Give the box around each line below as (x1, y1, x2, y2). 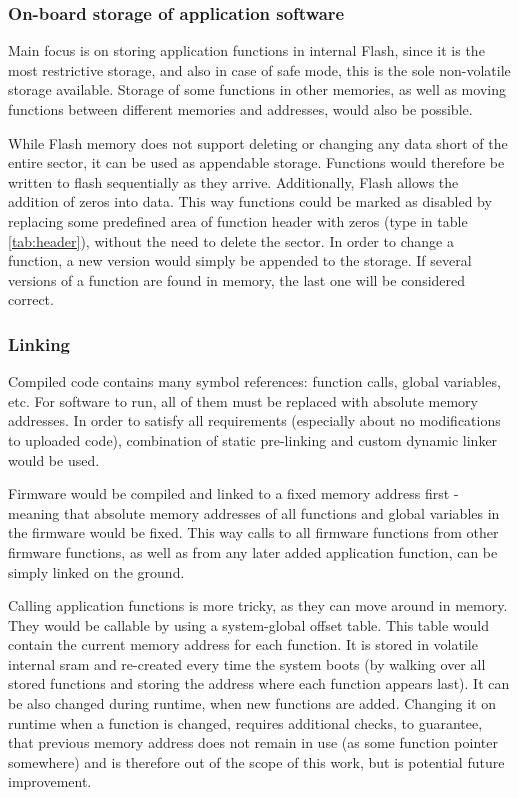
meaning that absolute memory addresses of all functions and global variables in (8, 502, 500, 523)
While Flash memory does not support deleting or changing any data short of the (8, 132, 508, 153)
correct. (8, 289, 54, 310)
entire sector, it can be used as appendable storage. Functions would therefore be (8, 152, 505, 173)
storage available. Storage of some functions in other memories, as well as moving (8, 79, 506, 100)
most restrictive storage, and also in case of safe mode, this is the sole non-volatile (8, 59, 511, 80)
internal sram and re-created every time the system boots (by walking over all (8, 653, 486, 674)
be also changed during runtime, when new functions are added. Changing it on (8, 693, 496, 714)
